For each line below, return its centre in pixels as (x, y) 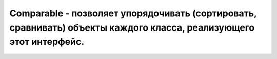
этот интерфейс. (47, 42)
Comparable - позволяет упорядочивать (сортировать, (133, 13)
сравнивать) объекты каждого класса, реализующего (132, 27)
